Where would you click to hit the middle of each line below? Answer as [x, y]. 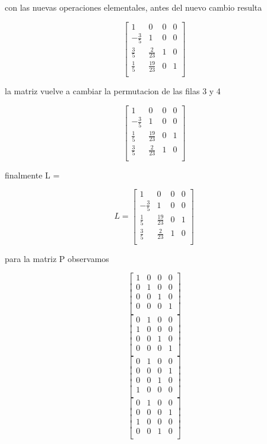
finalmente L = [32, 175]
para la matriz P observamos [57, 258]
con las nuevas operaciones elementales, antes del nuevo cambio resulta [133, 7]
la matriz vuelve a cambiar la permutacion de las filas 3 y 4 [113, 91]
